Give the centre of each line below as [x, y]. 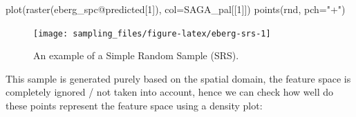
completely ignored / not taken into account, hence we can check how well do [170, 92]
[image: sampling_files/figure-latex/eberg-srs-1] [152, 33]
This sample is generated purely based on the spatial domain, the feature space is [178, 78]
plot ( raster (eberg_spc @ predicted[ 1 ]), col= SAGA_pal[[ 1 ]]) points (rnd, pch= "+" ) [176, 9]
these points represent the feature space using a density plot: [134, 106]
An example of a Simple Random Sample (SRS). [136, 55]
